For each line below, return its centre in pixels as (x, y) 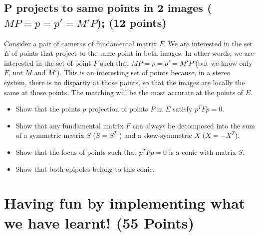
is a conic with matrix (202, 152)
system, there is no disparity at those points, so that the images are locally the (125, 82)
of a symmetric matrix (50, 135)
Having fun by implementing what (125, 203)
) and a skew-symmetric (155, 135)
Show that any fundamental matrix (70, 125)
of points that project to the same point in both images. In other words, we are (133, 53)
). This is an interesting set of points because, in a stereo (143, 72)
